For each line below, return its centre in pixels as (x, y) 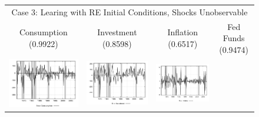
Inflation (183, 32)
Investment (117, 32)
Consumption (43, 32)
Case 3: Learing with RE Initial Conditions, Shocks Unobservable (129, 11)
